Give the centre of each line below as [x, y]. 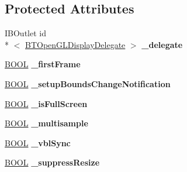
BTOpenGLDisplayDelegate [75, 44]
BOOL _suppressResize [52, 162]
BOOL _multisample [46, 123]
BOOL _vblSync [38, 142]
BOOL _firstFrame [43, 64]
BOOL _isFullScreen [46, 103]
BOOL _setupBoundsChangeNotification [88, 83]
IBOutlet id [25, 33]
